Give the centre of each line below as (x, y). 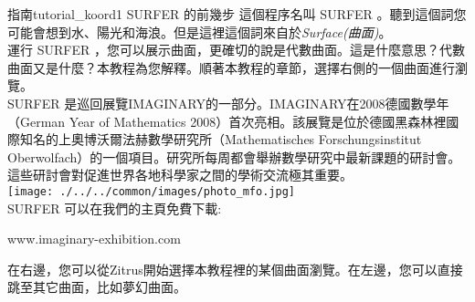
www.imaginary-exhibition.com (94, 239)
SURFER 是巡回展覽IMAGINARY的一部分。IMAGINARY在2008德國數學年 (228, 103)
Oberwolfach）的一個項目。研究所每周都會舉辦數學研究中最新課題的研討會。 (234, 156)
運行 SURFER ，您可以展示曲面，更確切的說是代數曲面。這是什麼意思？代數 (236, 50)
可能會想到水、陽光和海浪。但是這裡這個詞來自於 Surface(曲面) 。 (200, 31)
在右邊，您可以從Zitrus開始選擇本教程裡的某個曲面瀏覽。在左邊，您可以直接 (235, 269)
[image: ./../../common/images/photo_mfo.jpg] (151, 191)
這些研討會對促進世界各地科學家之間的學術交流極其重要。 (180, 175)
